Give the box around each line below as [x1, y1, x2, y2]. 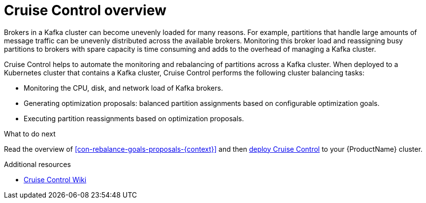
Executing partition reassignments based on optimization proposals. [24, 114, 244, 123]
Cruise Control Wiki [24, 175, 87, 184]
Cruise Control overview [4, 2, 166, 19]
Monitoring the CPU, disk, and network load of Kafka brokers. [24, 83, 223, 92]
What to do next [4, 129, 56, 138]
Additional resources [4, 160, 71, 169]
